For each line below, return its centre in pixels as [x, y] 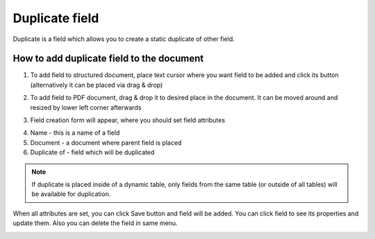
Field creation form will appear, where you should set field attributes [128, 120]
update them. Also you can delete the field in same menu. [95, 223]
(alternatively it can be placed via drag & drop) [97, 85]
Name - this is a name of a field [75, 133]
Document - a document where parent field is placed [106, 142]
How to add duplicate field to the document [108, 59]
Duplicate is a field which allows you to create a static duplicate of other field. [124, 39]
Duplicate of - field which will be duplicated [92, 152]
